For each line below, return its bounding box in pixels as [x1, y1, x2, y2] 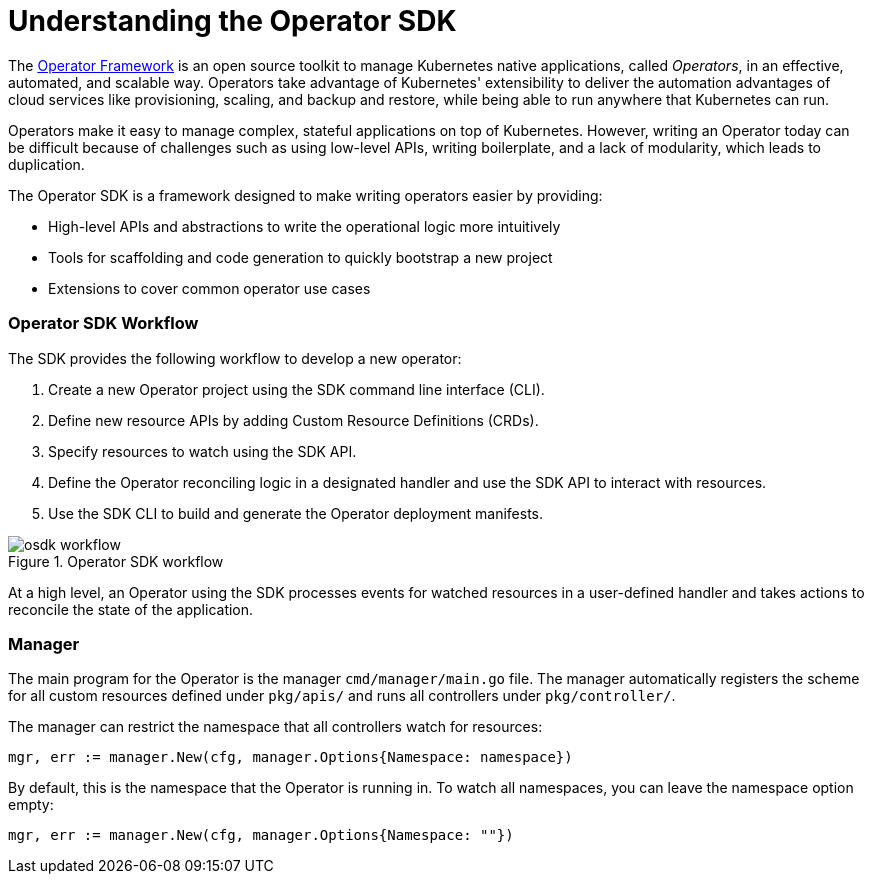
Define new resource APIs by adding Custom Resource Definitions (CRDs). [48, 411, 539, 429]
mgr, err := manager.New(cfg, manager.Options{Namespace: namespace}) [8, 749, 573, 766]
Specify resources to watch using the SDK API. [48, 442, 357, 460]
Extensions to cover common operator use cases [48, 279, 371, 297]
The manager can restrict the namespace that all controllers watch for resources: [8, 718, 543, 736]
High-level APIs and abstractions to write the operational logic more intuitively [48, 217, 561, 235]
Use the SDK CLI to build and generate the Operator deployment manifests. [48, 504, 544, 522]
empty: [8, 796, 54, 814]
